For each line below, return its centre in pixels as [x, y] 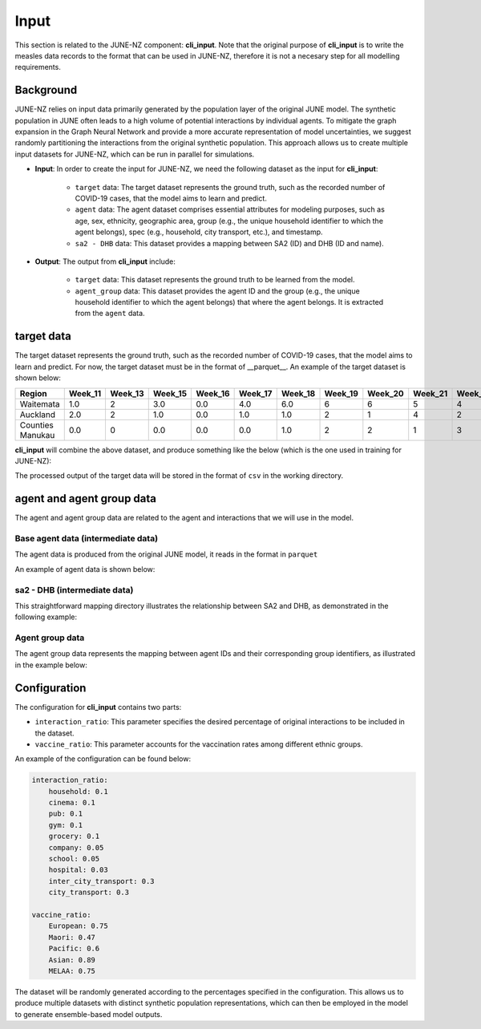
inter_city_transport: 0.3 [102, 881]
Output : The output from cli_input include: [105, 261]
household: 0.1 [78, 791]
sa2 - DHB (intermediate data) [74, 589]
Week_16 [213, 393]
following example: [46, 617]
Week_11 [85, 393]
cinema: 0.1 [72, 803]
